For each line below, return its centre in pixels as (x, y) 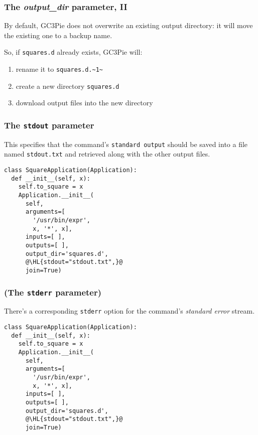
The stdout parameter (49, 125)
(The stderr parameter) (53, 292)
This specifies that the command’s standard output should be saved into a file (126, 144)
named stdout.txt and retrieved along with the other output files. (107, 154)
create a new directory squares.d (68, 86)
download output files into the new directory (84, 103)
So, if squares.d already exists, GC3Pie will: (73, 52)
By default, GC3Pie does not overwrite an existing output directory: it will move (128, 25)
